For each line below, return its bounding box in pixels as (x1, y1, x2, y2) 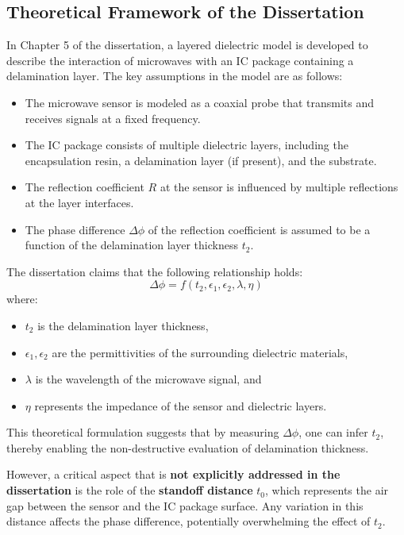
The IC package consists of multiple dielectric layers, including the (25, 137, 348, 153)
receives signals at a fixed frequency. (25, 110, 201, 126)
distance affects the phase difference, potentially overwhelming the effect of (6, 513, 371, 529)
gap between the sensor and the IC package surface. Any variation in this (6, 497, 364, 514)
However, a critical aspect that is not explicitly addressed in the (6, 466, 341, 483)
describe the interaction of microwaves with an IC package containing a (6, 52, 354, 68)
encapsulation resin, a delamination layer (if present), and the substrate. (25, 152, 377, 168)
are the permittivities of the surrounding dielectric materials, (52, 344, 348, 360)
